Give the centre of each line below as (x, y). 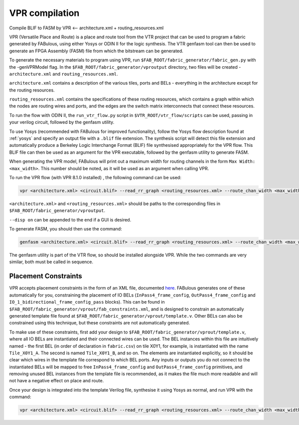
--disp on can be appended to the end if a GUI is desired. (70, 219)
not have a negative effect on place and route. (57, 381)
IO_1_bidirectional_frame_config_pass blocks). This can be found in (87, 302)
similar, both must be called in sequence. (51, 262)
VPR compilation (44, 13)
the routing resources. (32, 90)
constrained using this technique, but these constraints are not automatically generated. (100, 323)
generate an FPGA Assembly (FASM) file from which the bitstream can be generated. (96, 51)
